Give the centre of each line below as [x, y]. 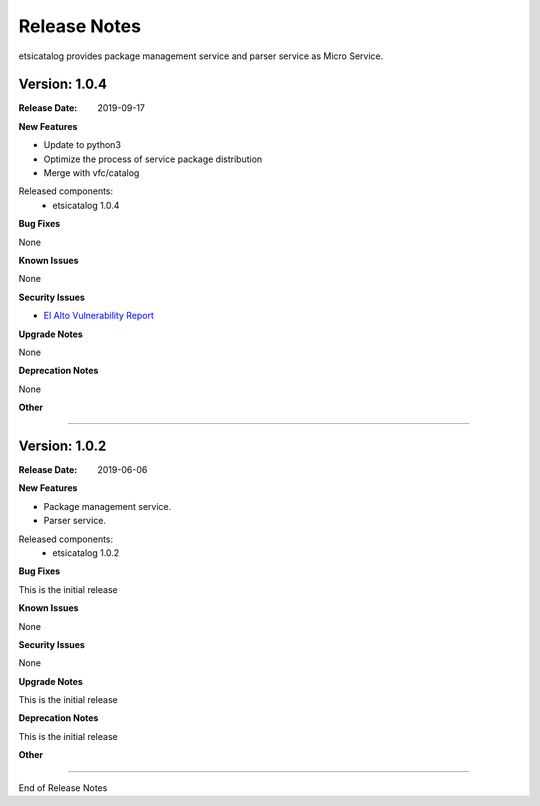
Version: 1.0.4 [63, 84]
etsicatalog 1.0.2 [86, 552]
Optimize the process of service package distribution [153, 159]
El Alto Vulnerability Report [99, 316]
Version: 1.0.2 [62, 445]
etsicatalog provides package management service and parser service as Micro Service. [201, 56]
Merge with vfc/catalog [91, 173]
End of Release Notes [63, 787]
